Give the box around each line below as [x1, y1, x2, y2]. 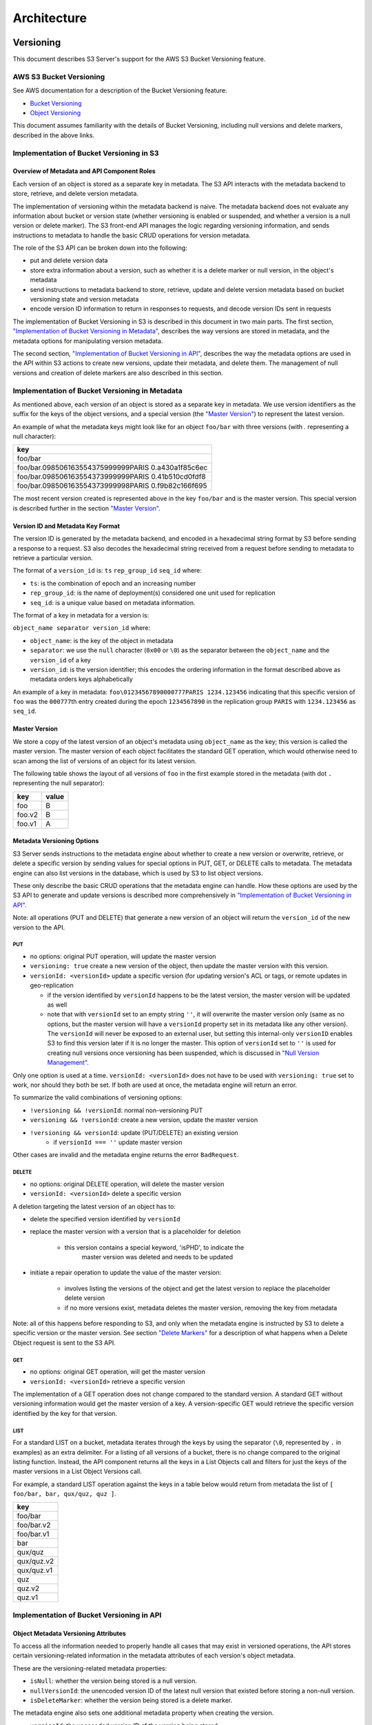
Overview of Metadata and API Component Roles [12, 167, 156, 175]
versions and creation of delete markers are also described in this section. [12, 368, 223, 377]
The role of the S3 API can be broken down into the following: [12, 244, 187, 252]
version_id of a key [30, 655, 91, 664]
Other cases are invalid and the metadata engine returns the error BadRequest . [12, 1151, 239, 1159]
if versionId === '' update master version [53, 1138, 183, 1146]
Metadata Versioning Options [12, 837, 99, 845]
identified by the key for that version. [12, 1409, 117, 1417]
